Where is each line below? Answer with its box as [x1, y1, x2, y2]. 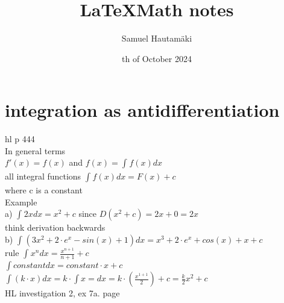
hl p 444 [5, 133, 35, 145]
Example [5, 195, 37, 208]
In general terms [5, 144, 66, 157]
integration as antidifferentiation [5, 98, 280, 122]
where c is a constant [5, 184, 83, 196]
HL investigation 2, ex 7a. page [5, 287, 120, 299]
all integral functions [5, 170, 81, 183]
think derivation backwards [5, 221, 106, 234]
